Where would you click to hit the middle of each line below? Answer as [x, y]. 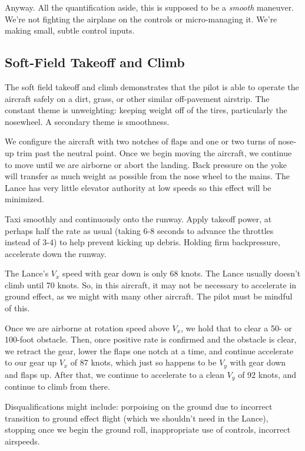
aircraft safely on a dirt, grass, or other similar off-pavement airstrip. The [137, 98]
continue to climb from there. [57, 386]
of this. [17, 308]
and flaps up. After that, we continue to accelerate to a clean [115, 374]
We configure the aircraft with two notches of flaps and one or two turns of [140, 141]
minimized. [24, 199]
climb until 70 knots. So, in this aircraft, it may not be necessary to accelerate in [151, 284]
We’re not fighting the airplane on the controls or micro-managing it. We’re [141, 19]
